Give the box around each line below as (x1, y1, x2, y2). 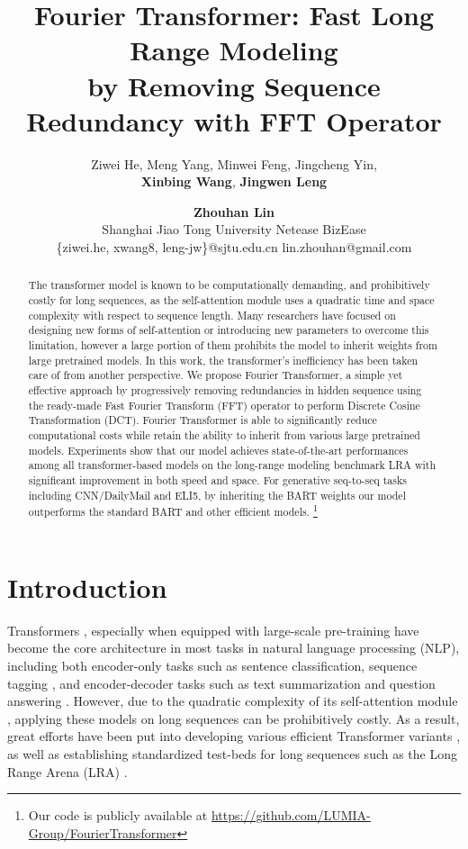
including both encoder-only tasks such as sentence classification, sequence (7, 656, 418, 675)
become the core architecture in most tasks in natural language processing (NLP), (7, 638, 460, 657)
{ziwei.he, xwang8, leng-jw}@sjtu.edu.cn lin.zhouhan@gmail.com (56, 238, 412, 257)
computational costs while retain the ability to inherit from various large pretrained (28, 428, 420, 443)
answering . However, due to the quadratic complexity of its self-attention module (7, 691, 458, 710)
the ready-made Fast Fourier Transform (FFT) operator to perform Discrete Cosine (28, 397, 420, 412)
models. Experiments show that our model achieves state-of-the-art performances (28, 442, 409, 457)
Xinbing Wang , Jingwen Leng (140, 172, 328, 191)
